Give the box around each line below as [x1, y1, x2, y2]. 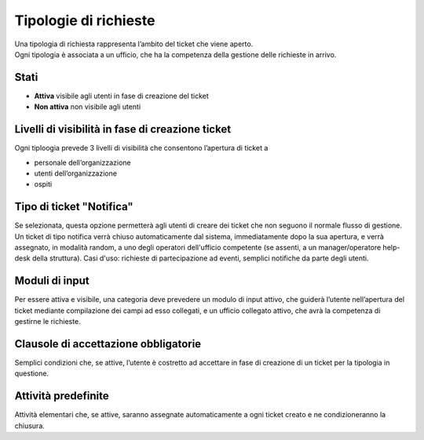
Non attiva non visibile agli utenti [34, 102, 141, 111]
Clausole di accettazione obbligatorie [14, 337, 202, 351]
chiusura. [14, 420, 45, 431]
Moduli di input [14, 275, 90, 288]
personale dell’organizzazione [34, 158, 131, 167]
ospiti [34, 180, 53, 189]
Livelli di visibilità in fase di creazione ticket [14, 122, 232, 136]
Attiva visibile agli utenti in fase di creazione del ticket [34, 91, 210, 100]
